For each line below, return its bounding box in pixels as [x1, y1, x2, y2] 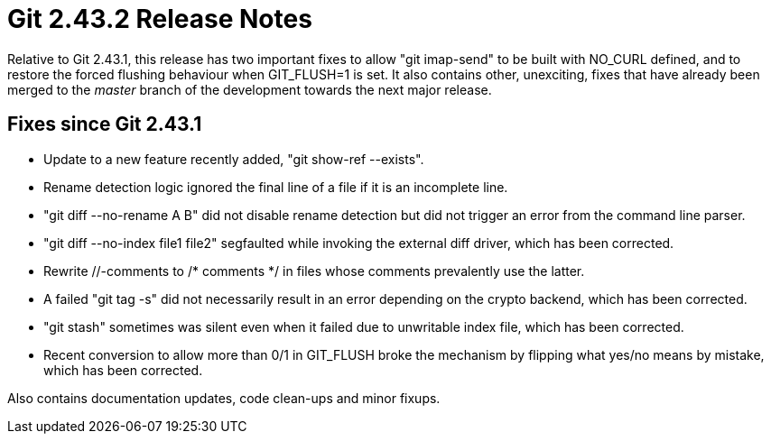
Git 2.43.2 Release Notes [7, 4, 312, 34]
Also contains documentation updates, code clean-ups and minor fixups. [7, 390, 441, 406]
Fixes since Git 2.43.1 [7, 113, 202, 136]
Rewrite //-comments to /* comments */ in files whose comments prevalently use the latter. [43, 262, 585, 279]
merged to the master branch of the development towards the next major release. [7, 81, 492, 97]
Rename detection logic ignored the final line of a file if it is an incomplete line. [43, 179, 508, 195]
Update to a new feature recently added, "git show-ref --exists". [43, 151, 424, 167]
